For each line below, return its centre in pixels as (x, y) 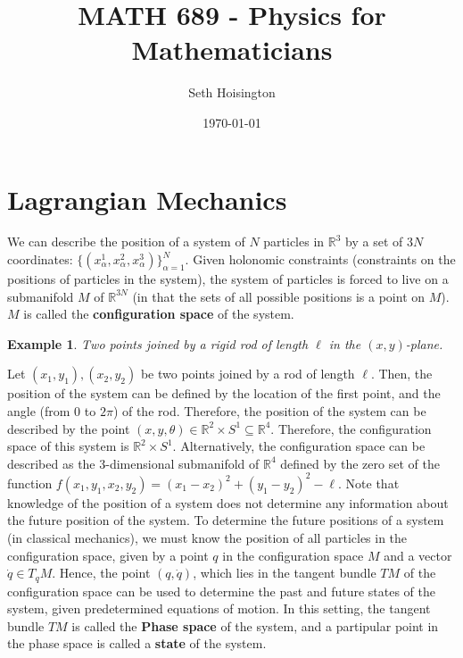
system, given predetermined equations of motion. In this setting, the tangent (219, 608)
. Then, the (401, 374)
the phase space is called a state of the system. (137, 643)
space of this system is (68, 446)
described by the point (69, 428)
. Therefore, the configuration (351, 428)
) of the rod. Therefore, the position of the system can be (269, 411)
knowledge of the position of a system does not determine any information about (228, 502)
